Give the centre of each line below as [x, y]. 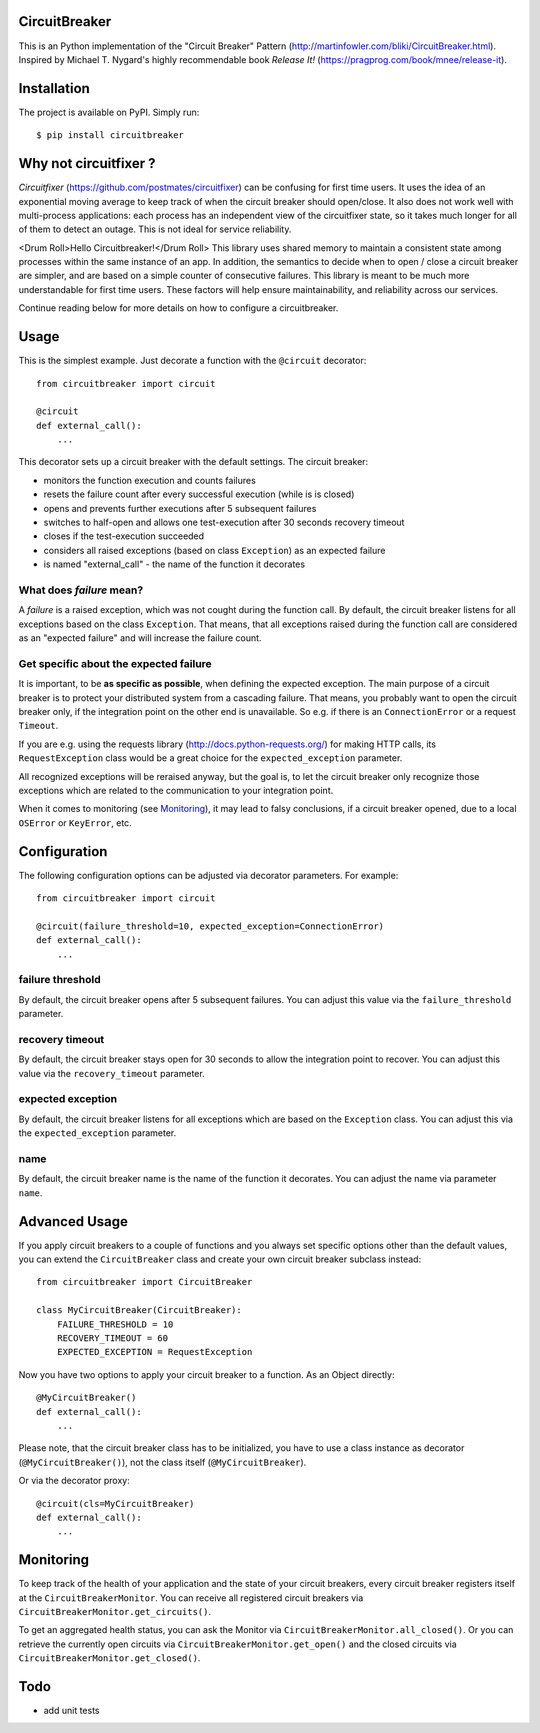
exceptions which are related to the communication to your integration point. [176, 791]
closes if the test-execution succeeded [124, 536]
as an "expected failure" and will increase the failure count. [140, 638]
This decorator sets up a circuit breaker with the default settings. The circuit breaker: [193, 462]
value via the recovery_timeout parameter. [111, 1073]
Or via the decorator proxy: [74, 1481]
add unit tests [71, 1711]
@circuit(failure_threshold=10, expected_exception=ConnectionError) [210, 926]
